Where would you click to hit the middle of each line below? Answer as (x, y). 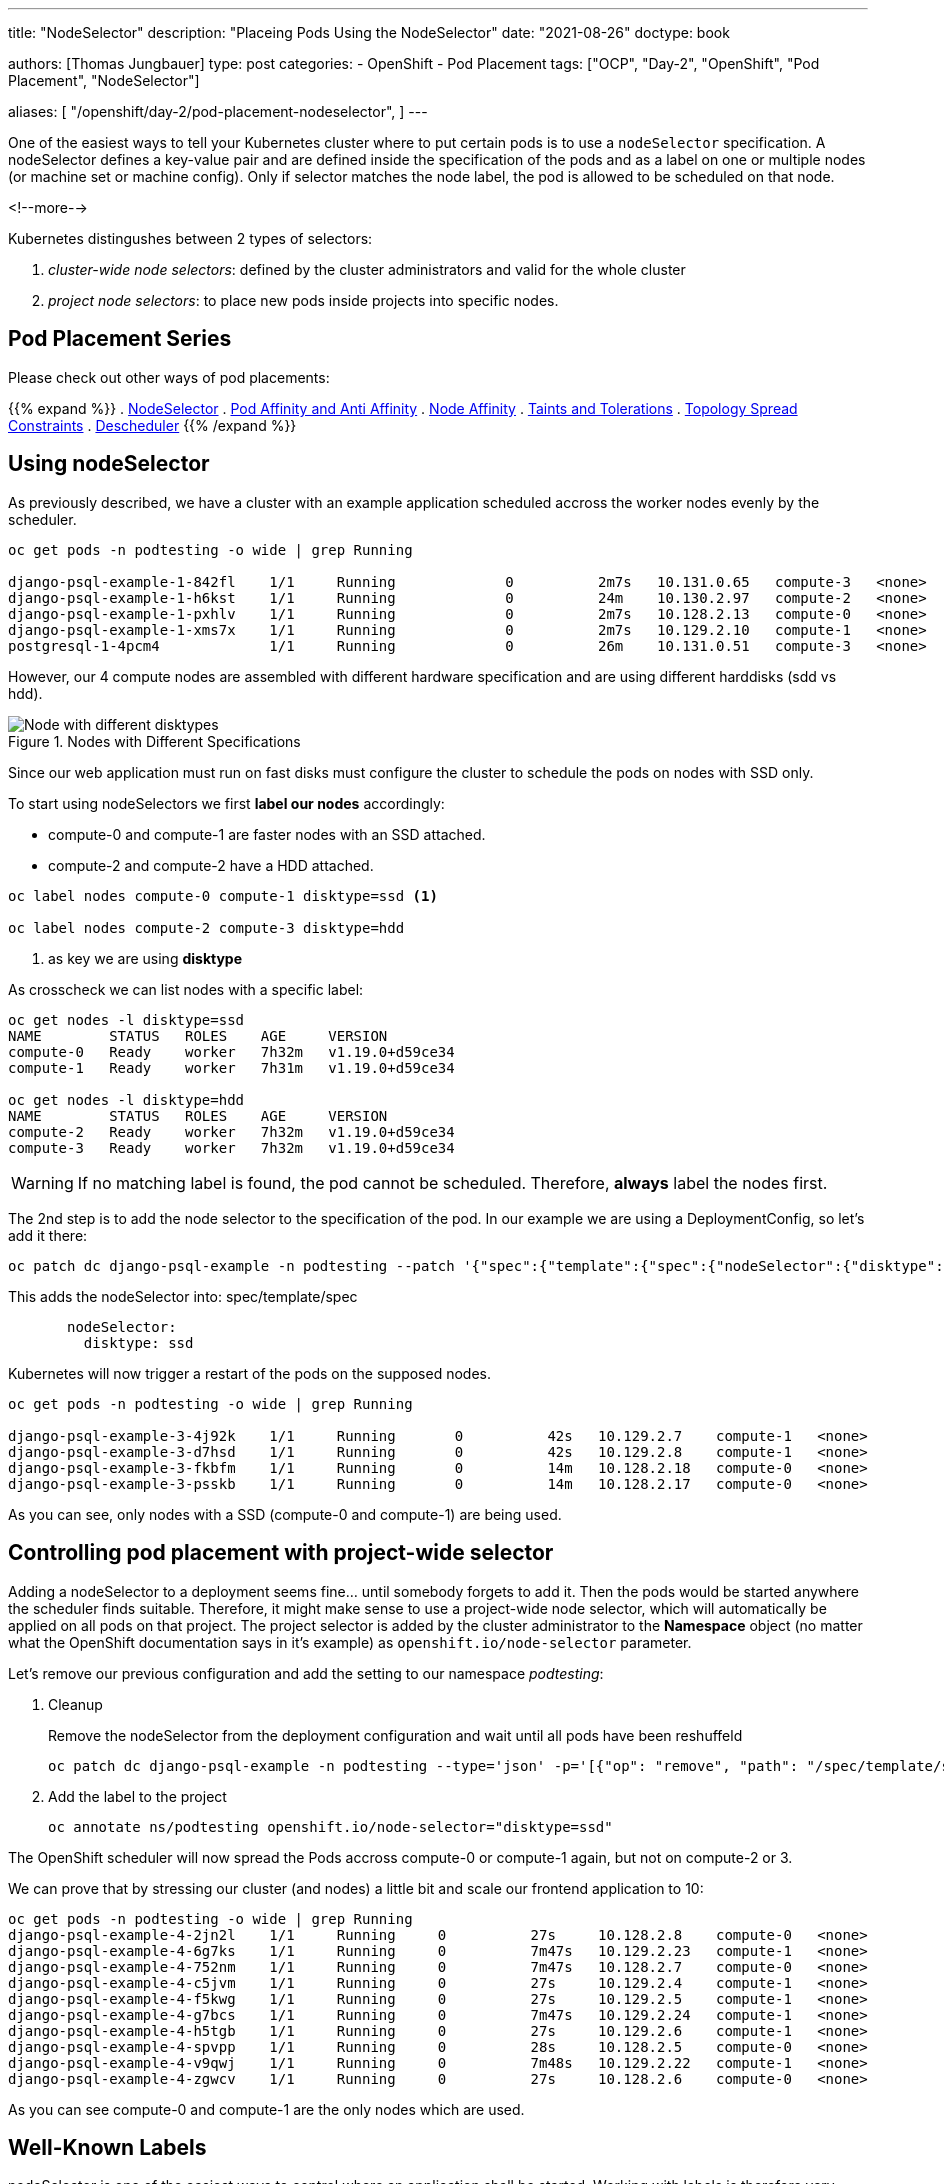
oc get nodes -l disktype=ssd (126, 1019)
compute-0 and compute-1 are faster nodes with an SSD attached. (267, 834)
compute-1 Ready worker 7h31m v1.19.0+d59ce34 (231, 1067)
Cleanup (75, 1704)
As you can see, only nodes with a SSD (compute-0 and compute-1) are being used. (285, 1514)
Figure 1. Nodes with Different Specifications (154, 741)
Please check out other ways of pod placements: (169, 377)
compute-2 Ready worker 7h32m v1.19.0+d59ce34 (231, 1131)
